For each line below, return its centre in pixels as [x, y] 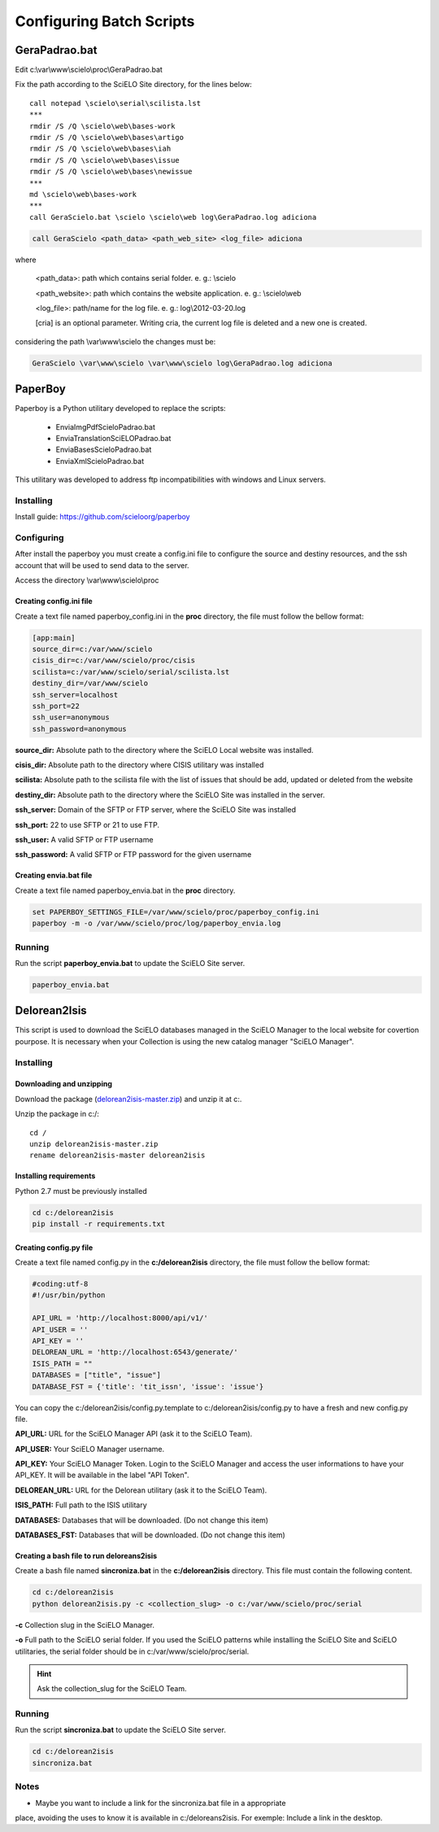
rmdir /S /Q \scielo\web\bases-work [102, 126]
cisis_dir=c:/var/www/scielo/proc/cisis [113, 660]
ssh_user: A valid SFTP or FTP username [84, 839]
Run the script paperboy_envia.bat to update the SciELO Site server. [130, 963]
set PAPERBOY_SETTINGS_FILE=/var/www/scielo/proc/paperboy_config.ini [176, 912]
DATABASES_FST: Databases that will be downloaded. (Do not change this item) [150, 1535]
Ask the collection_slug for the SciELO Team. [112, 1689]
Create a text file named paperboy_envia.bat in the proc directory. [125, 890]
